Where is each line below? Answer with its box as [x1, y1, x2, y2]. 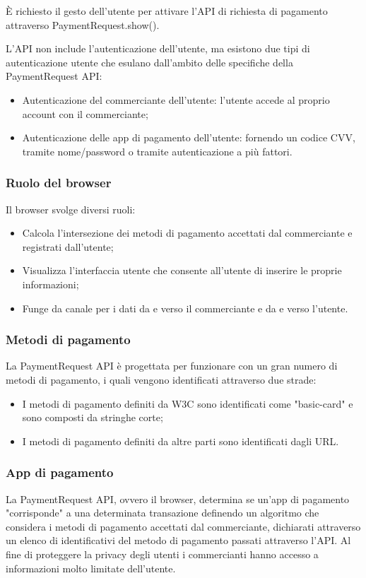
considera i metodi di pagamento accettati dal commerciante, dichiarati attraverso [6, 519, 361, 533]
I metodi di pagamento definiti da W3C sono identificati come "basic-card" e [22, 396, 353, 411]
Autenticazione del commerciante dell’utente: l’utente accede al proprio [22, 92, 330, 107]
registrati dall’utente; [22, 239, 114, 254]
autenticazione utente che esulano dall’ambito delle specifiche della [6, 54, 293, 69]
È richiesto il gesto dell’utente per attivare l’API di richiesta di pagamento [6, 4, 328, 18]
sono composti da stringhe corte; [22, 410, 163, 425]
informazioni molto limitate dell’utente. [6, 560, 176, 575]
